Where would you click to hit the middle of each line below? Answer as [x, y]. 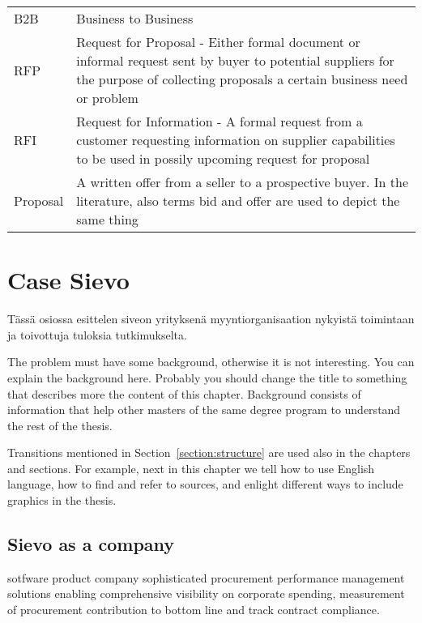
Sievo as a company [91, 544]
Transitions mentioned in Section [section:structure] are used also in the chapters [209, 452]
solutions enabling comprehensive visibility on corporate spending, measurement [206, 593]
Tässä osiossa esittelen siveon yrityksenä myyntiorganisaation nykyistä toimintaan [211, 319]
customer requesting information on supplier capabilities [236, 140]
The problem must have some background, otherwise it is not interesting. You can [211, 362]
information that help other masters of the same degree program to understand [204, 410]
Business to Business [135, 18]
